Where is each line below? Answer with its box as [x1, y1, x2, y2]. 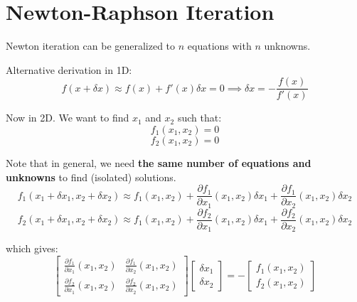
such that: [177, 110, 222, 125]
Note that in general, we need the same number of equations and [6, 155, 311, 170]
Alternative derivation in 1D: [6, 62, 132, 77]
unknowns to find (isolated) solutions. [6, 169, 176, 184]
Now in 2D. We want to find [6, 110, 129, 125]
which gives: [6, 241, 58, 256]
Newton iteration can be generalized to [6, 38, 176, 53]
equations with [187, 38, 252, 53]
